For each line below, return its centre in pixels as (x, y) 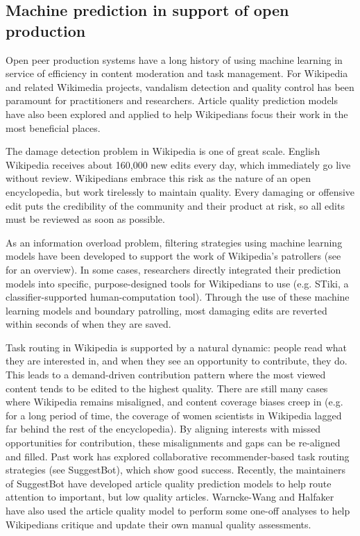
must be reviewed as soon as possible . (85, 219)
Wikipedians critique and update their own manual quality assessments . (158, 524)
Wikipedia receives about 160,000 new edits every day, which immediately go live (178, 164)
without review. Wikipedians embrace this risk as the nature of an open (158, 178)
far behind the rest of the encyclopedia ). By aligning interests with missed (163, 429)
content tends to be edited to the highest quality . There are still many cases (167, 388)
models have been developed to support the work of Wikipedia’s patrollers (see (173, 256)
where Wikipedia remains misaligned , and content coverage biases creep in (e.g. (174, 402)
